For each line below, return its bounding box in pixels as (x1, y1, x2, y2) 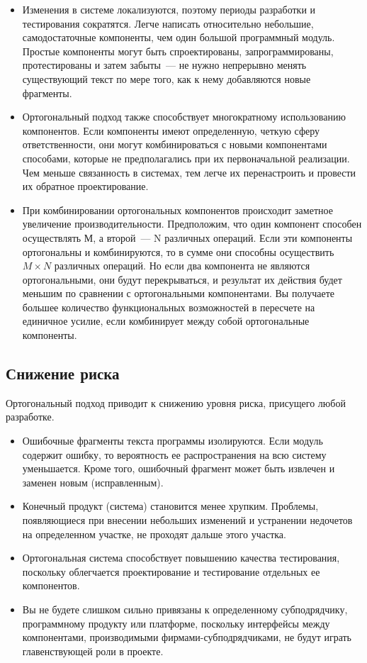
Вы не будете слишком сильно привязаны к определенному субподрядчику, (22, 601, 348, 616)
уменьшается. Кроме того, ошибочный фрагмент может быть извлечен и (22, 461, 335, 476)
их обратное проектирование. (22, 179, 149, 194)
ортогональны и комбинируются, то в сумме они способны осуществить (22, 244, 334, 259)
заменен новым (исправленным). (22, 474, 164, 489)
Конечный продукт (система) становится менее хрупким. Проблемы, (22, 498, 319, 513)
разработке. (6, 409, 55, 424)
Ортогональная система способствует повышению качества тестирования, (22, 550, 340, 565)
